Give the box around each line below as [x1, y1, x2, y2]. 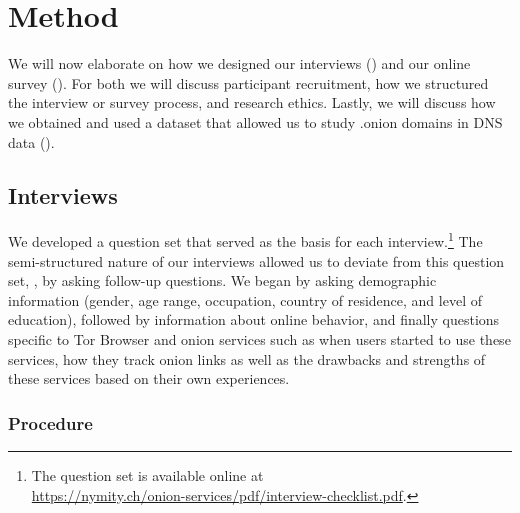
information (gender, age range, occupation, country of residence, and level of [8, 289, 482, 310]
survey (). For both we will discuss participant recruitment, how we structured [8, 72, 489, 93]
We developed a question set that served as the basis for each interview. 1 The [8, 228, 483, 251]
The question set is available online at [31, 464, 264, 485]
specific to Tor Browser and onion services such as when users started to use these [8, 328, 511, 349]
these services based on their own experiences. [8, 368, 290, 389]
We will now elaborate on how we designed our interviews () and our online [8, 53, 471, 74]
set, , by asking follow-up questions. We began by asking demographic [8, 270, 437, 291]
